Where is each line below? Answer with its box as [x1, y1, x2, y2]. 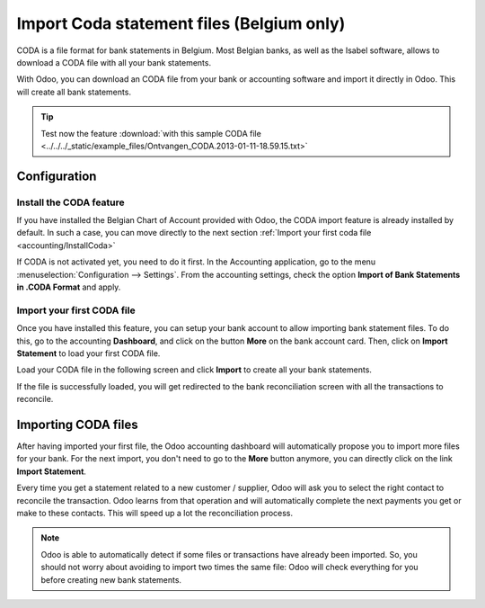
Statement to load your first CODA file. [16, 347, 161, 359]
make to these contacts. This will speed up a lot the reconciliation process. [16, 507, 294, 518]
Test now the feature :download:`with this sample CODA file [40, 128, 262, 139]
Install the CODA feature [16, 196, 125, 209]
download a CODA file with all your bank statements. [16, 57, 211, 67]
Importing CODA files [16, 416, 138, 432]
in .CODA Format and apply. [16, 282, 121, 292]
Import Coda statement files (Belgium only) [16, 13, 346, 33]
